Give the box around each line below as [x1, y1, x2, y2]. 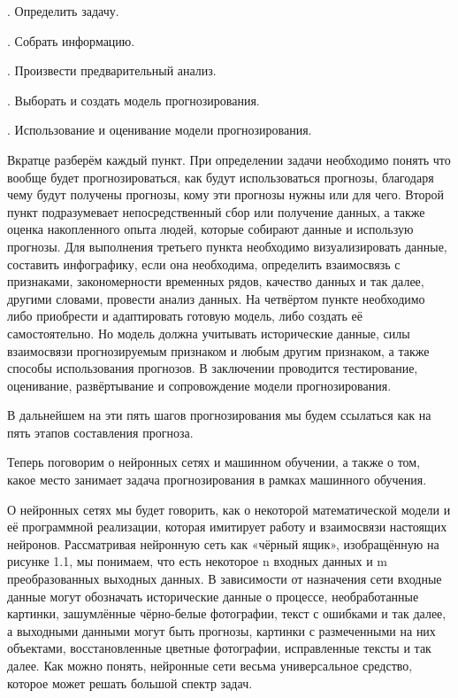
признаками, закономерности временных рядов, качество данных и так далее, [7, 272, 424, 291]
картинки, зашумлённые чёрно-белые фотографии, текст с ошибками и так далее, [7, 604, 447, 623]
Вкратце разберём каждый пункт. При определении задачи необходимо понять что [7, 150, 451, 168]
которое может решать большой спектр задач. [7, 673, 253, 692]
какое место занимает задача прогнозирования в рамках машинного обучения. [7, 470, 427, 489]
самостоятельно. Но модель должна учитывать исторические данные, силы [7, 323, 410, 342]
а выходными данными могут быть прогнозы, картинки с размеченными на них [7, 621, 436, 640]
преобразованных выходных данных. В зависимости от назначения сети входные [7, 570, 442, 588]
